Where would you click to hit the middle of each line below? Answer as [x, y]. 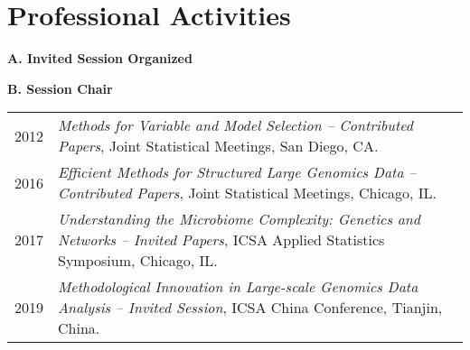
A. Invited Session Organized [100, 58]
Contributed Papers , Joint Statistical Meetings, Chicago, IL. [247, 193]
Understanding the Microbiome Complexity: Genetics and [240, 219]
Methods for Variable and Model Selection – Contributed [235, 125]
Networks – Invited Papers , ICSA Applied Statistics [221, 240]
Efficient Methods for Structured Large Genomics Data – [237, 172]
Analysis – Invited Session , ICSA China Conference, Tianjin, [250, 308]
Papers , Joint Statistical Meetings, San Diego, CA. [218, 146]
